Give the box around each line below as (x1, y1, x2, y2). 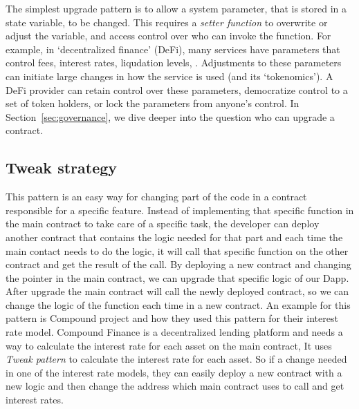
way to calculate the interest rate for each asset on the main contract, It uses (6, 338, 332, 352)
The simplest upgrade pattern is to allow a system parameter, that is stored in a (6, 1, 347, 15)
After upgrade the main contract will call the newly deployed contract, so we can (6, 284, 349, 298)
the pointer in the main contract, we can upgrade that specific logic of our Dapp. (6, 270, 349, 285)
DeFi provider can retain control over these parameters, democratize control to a (6, 82, 348, 97)
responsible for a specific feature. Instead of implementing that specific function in (6, 202, 354, 217)
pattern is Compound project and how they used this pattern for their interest (6, 311, 338, 325)
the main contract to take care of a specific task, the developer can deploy (6, 216, 320, 231)
